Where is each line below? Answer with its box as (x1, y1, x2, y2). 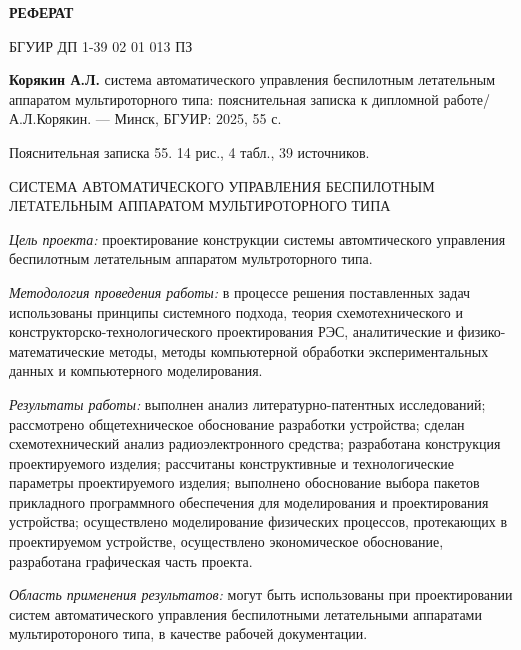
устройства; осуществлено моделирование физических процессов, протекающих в (9, 511, 508, 532)
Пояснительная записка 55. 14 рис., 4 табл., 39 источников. (9, 141, 370, 162)
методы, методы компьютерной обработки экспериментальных (109, 340, 489, 361)
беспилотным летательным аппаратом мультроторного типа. (9, 248, 373, 269)
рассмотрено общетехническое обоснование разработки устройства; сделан (9, 413, 465, 434)
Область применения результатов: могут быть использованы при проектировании (9, 584, 513, 605)
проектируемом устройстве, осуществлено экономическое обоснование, (9, 531, 444, 552)
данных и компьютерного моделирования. (9, 360, 263, 381)
